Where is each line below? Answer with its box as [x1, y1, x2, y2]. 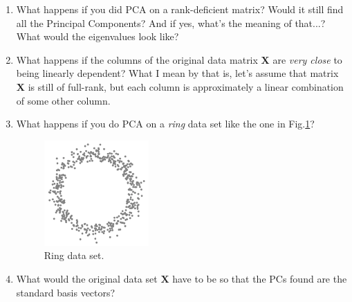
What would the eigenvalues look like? [16, 29, 179, 44]
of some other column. [16, 93, 111, 107]
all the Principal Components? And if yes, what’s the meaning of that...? [16, 15, 326, 30]
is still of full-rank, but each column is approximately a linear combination [28, 79, 344, 94]
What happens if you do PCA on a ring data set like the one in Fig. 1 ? [16, 116, 315, 131]
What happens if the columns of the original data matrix [16, 52, 258, 66]
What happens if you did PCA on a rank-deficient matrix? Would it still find [16, 2, 344, 16]
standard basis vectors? [16, 285, 115, 299]
